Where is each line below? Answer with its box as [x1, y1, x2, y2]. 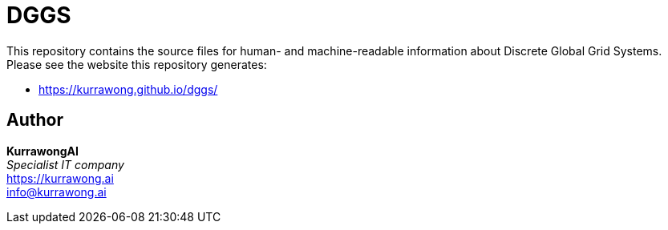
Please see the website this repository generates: [6, 57, 267, 71]
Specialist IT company [6, 157, 124, 171]
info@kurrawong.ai [6, 184, 107, 199]
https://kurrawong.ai [6, 171, 114, 185]
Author [6, 110, 63, 131]
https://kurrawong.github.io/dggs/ [38, 82, 218, 96]
